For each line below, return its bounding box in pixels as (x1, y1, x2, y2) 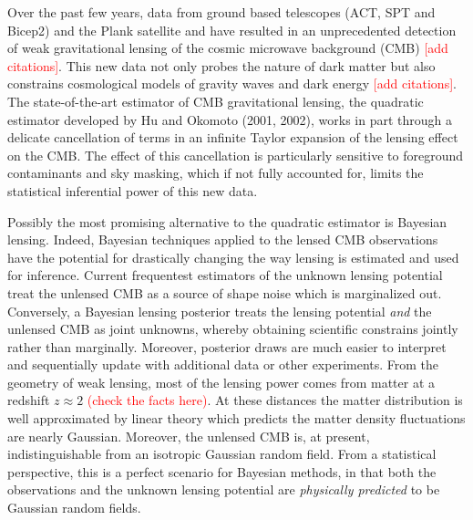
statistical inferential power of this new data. (7, 181, 258, 200)
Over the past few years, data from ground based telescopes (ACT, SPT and (7, 3, 436, 21)
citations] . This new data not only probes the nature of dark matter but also (7, 56, 436, 75)
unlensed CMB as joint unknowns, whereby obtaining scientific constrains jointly (7, 319, 458, 338)
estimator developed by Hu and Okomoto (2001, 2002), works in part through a (7, 109, 452, 129)
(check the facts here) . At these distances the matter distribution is (87, 390, 463, 410)
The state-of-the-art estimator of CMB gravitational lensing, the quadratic (7, 91, 424, 110)
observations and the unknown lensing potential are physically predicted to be (7, 480, 440, 499)
